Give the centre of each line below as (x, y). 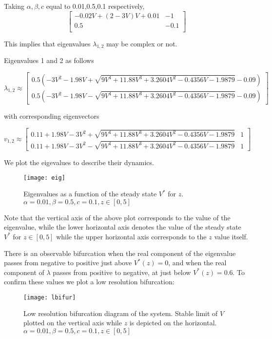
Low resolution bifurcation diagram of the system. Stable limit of (121, 313)
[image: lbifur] (50, 297)
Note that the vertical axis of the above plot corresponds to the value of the (117, 217)
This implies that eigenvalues (47, 43)
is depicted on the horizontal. (173, 323)
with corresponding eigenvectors (52, 116)
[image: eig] (44, 178)
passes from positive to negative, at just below (122, 272)
